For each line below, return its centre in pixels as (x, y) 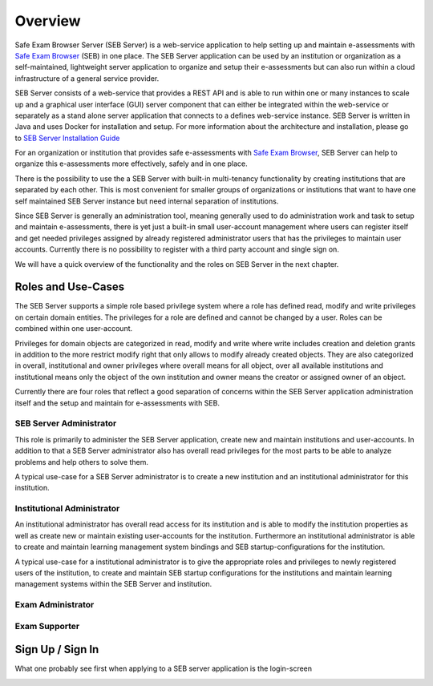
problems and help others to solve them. (81, 462)
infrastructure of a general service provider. (87, 78)
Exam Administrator (55, 605)
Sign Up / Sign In (57, 650)
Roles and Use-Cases (70, 287)
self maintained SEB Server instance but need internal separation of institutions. (147, 201)
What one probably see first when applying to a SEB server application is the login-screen (164, 668)
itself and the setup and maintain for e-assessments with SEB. (117, 403)
